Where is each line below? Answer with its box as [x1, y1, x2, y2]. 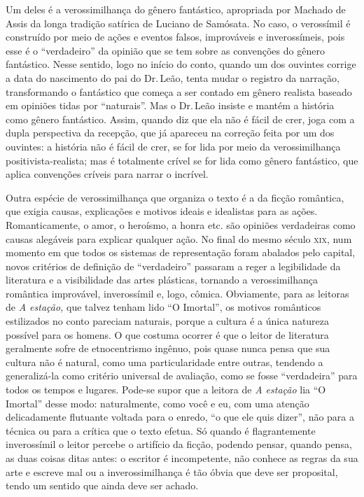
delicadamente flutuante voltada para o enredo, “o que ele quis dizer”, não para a [6, 409, 355, 424]
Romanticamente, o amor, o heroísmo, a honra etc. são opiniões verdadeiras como [6, 217, 356, 232]
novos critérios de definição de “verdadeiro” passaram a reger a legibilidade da [6, 258, 341, 273]
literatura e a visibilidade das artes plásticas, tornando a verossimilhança [6, 272, 318, 287]
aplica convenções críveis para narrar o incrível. [6, 167, 209, 181]
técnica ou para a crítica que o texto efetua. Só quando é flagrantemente [6, 423, 316, 437]
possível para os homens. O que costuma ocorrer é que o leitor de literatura [6, 327, 329, 342]
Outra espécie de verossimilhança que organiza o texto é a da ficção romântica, [6, 190, 344, 204]
